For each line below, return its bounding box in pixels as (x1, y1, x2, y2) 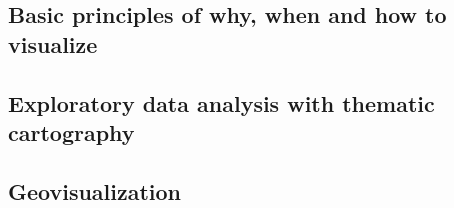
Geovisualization (8, 175, 182, 206)
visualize (8, 28, 98, 59)
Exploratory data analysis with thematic (8, 87, 435, 118)
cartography (8, 116, 135, 147)
